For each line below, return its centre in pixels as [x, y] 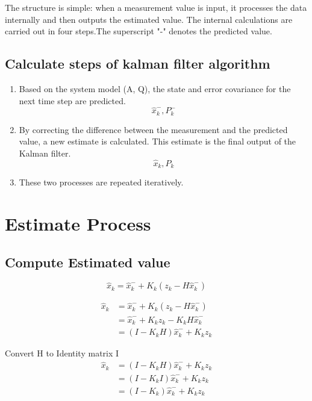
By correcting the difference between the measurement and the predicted [153, 129]
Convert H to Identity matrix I [62, 353]
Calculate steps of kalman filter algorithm [138, 64]
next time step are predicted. [72, 100]
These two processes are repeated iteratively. [101, 182]
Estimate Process [78, 224]
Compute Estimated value [88, 262]
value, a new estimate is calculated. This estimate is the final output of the [158, 141]
